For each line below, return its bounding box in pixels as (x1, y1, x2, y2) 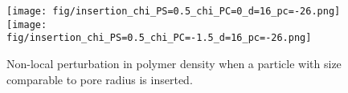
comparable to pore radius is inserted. (6, 71, 193, 87)
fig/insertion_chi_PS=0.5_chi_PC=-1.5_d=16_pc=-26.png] (6, 32, 312, 44)
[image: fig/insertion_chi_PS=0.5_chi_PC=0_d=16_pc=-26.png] (6, 6, 341, 17)
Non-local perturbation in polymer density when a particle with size (6, 55, 342, 71)
